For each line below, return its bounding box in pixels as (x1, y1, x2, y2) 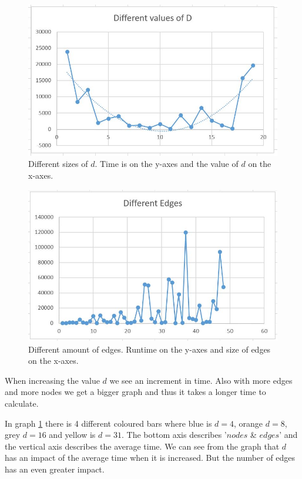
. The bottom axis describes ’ (121, 428, 227, 441)
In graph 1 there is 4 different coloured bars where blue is (5, 417, 212, 429)
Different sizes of (28, 158, 88, 170)
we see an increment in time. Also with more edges (109, 374, 293, 386)
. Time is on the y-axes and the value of (95, 158, 239, 170)
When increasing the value (5, 374, 100, 386)
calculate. (5, 397, 39, 409)
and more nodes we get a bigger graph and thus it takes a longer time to (5, 386, 266, 398)
